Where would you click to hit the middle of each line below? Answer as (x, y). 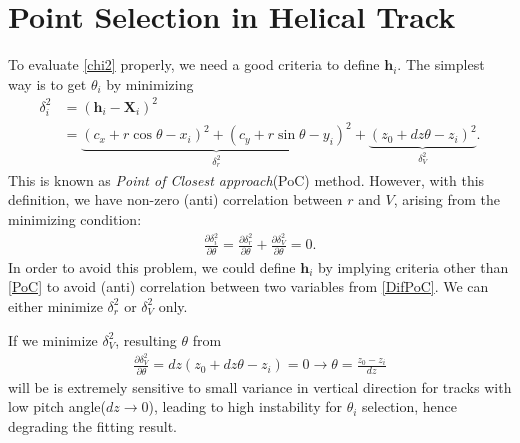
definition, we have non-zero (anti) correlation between (175, 199)
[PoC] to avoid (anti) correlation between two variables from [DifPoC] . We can (248, 286)
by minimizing (150, 83)
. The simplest (441, 64)
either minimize (55, 305)
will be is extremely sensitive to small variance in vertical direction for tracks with (260, 386)
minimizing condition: (75, 218)
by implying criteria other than (413, 266)
